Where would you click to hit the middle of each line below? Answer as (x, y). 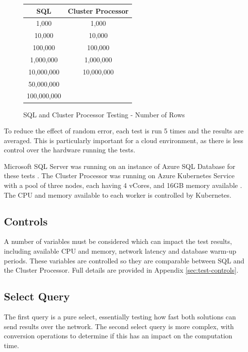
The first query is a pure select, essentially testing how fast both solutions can (120, 317)
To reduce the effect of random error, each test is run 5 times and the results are (124, 131)
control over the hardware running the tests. (70, 150)
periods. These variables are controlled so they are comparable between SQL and (124, 260)
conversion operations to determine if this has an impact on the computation (118, 336)
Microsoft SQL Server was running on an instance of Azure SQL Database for (120, 166)
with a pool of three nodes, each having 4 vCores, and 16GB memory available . (123, 185)
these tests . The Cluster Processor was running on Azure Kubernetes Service (119, 176)
